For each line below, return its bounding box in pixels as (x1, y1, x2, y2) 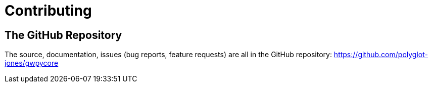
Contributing (5, 2, 92, 19)
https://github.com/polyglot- (333, 50, 428, 59)
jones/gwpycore (5, 59, 59, 68)
